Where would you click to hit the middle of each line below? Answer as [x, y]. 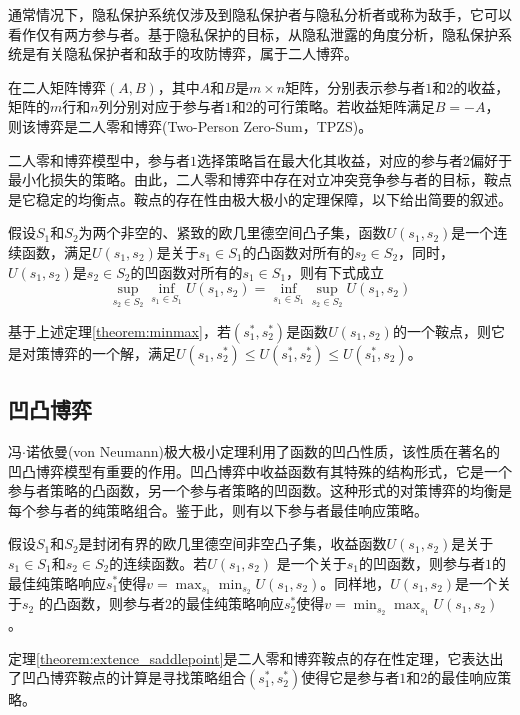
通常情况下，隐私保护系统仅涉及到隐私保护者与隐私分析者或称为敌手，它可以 [260, 14]
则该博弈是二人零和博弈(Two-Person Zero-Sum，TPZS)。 [190, 125]
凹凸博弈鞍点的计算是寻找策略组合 [133, 677]
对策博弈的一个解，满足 [98, 352]
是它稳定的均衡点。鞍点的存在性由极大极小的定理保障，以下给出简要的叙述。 [260, 198]
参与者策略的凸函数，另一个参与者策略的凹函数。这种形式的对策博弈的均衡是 [260, 490]
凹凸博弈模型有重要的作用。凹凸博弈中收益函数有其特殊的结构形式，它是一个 [260, 470]
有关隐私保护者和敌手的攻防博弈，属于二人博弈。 [196, 53]
